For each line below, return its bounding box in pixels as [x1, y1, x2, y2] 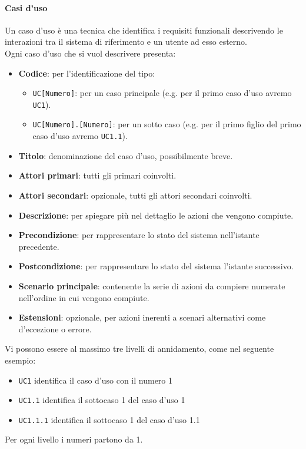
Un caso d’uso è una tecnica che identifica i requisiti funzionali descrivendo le [5, 24, 283, 36]
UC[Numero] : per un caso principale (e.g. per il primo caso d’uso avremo [32, 87, 292, 99]
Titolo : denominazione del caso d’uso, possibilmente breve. [18, 149, 233, 161]
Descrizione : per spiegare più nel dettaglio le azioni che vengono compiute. [18, 209, 294, 221]
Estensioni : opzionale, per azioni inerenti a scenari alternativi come [18, 311, 266, 323]
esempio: [5, 354, 36, 366]
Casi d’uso [5, 1, 48, 14]
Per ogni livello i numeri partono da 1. [5, 433, 143, 445]
